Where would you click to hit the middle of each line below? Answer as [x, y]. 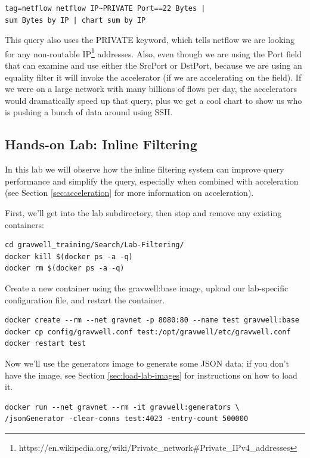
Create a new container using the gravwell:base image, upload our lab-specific [147, 288]
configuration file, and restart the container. [85, 299]
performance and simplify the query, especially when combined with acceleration [152, 181]
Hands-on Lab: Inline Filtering [101, 144]
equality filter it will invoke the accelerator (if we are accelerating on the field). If [153, 77]
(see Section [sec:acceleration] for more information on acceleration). [129, 193]
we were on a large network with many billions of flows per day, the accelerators [151, 89]
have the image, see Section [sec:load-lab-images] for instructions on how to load [151, 375]
